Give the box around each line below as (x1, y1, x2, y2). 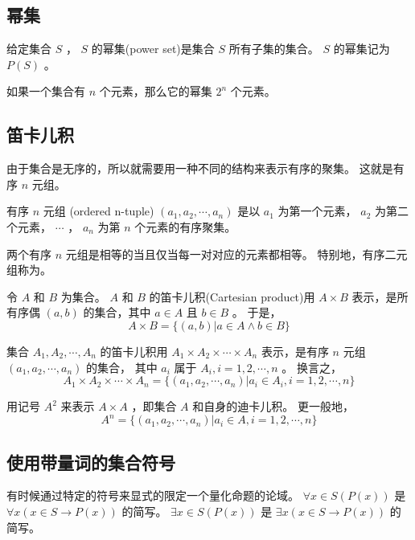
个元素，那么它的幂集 (99, 83, 212, 100)
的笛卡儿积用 (100, 342, 168, 359)
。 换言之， (281, 358, 342, 375)
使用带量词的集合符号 (6, 449, 175, 474)
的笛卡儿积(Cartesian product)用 (149, 288, 315, 305)
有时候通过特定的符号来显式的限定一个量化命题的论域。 (6, 487, 299, 504)
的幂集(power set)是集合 (91, 40, 215, 57)
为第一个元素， (277, 202, 357, 219)
